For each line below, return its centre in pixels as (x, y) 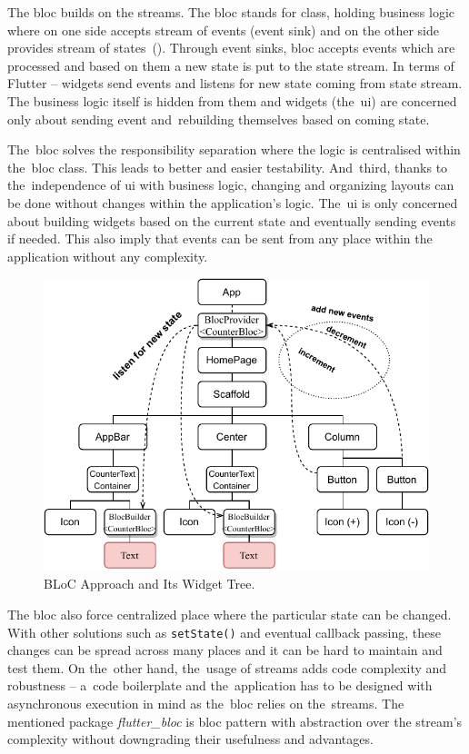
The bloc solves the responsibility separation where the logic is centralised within (234, 149)
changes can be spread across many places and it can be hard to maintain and (225, 650)
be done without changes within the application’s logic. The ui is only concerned (233, 202)
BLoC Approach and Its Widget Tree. (150, 584)
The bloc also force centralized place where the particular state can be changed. (230, 615)
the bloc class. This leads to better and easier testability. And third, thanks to (228, 167)
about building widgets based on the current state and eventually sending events (232, 220)
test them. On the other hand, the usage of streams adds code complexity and (227, 667)
